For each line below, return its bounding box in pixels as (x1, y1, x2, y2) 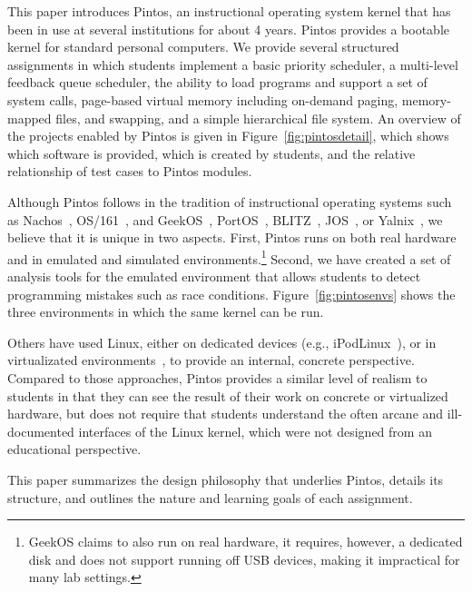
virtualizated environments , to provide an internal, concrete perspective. (7, 350, 415, 370)
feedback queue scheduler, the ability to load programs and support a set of (7, 73, 428, 92)
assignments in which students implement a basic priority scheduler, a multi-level (7, 54, 458, 74)
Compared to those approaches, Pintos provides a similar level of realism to (7, 368, 428, 387)
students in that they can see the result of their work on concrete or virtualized (7, 386, 448, 405)
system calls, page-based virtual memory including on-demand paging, (7, 90, 398, 109)
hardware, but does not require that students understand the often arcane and (7, 404, 444, 423)
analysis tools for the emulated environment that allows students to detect (7, 266, 421, 285)
